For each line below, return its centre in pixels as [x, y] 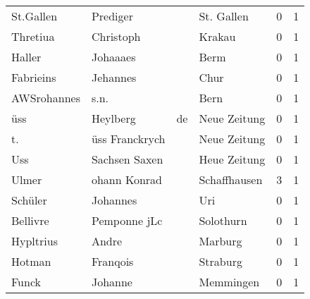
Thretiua [33, 36]
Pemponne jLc [127, 220]
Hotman [31, 261]
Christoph [116, 36]
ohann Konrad [127, 179]
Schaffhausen [231, 179]
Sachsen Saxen [127, 159]
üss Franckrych [128, 139]
